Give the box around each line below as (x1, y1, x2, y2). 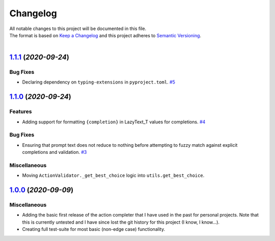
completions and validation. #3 (22, 149, 87, 155)
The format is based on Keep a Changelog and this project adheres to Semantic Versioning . (9, 32, 201, 38)
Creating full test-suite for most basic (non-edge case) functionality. (22, 226, 166, 232)
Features (9, 108, 32, 115)
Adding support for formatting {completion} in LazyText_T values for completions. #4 (22, 119, 206, 125)
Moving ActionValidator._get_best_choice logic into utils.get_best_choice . (22, 172, 205, 178)
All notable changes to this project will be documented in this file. (9, 25, 147, 32)
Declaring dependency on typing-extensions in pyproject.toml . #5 (22, 79, 176, 85)
